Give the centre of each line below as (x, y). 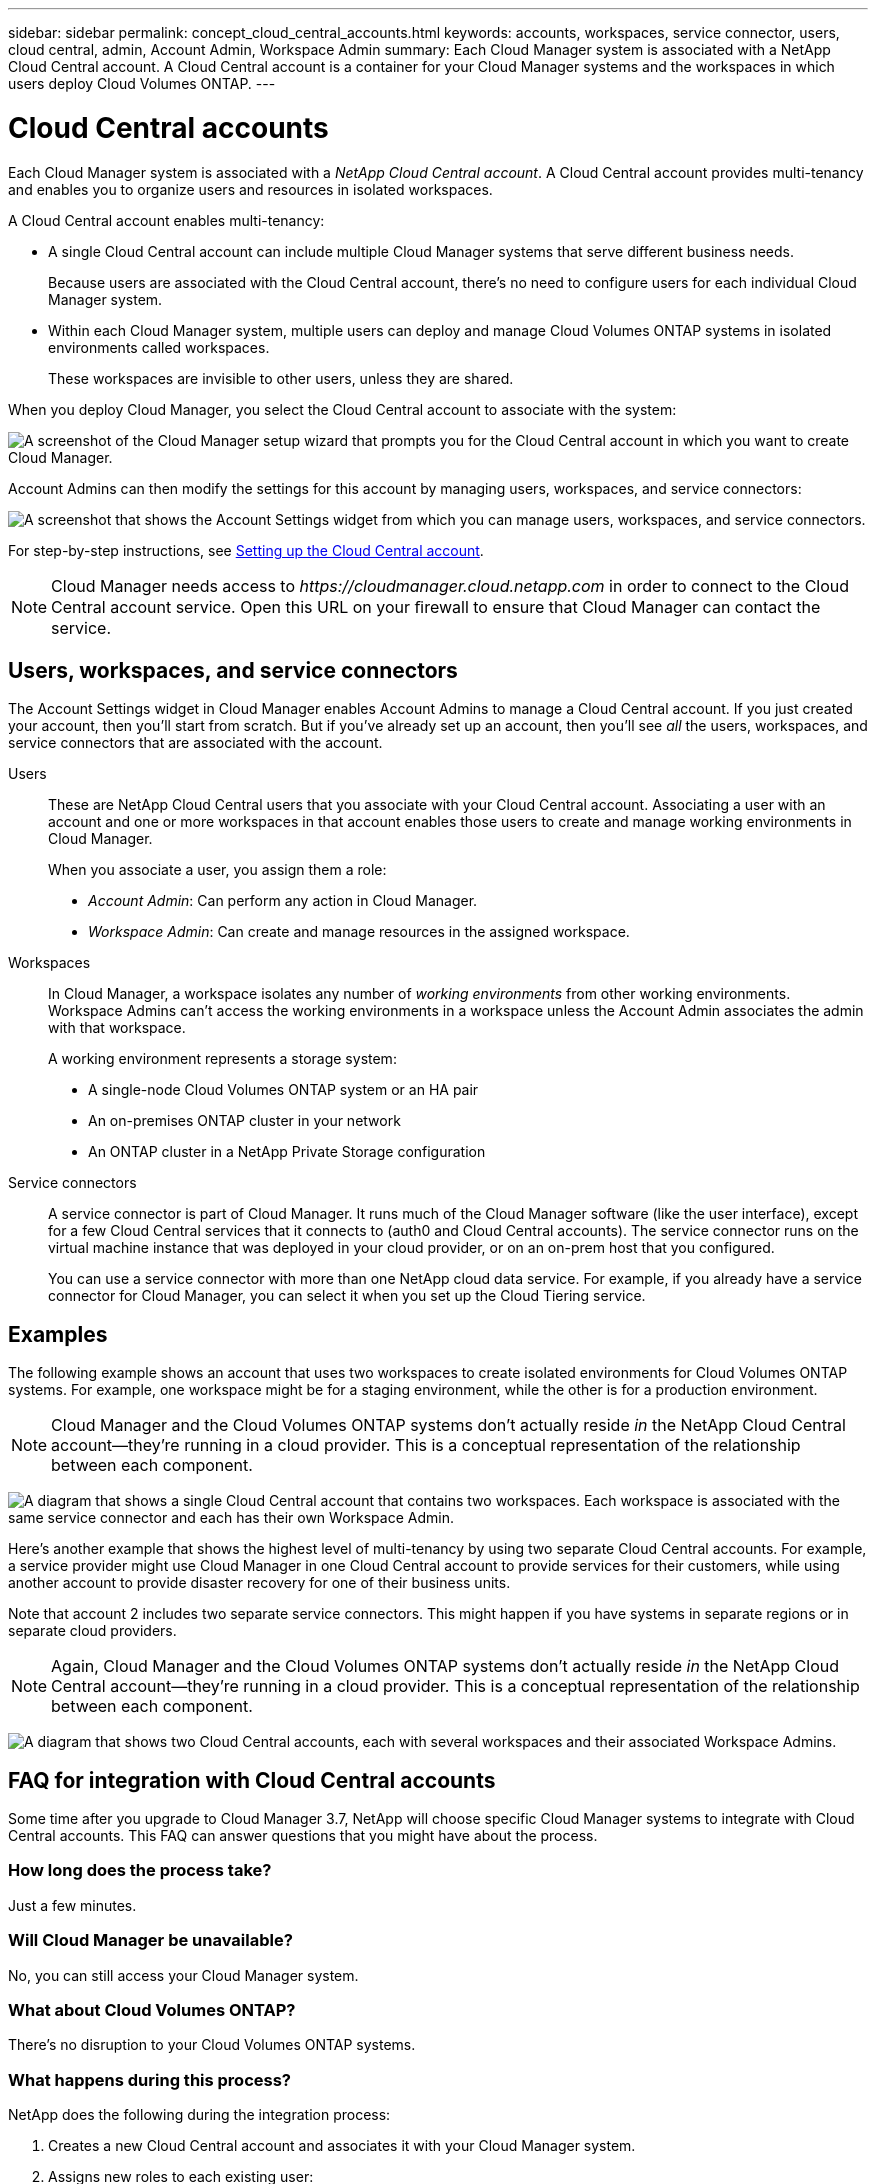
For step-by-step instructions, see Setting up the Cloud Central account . (246, 550)
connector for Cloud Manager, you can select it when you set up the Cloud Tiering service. (347, 1296)
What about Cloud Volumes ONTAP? (152, 2009)
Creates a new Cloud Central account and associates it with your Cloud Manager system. (342, 2146)
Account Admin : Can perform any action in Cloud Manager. (283, 901)
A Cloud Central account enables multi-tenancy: (166, 220)
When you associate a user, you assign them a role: (217, 870)
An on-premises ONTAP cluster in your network (244, 1121)
